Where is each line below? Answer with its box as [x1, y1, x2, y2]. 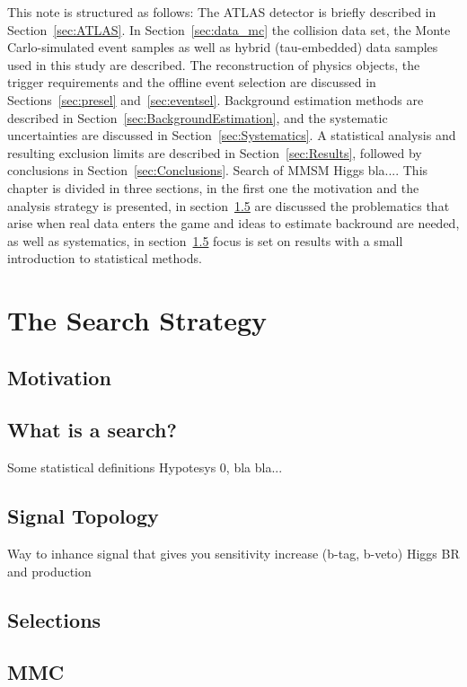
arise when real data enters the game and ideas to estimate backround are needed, [7, 214, 460, 233]
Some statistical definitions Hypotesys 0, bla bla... [7, 458, 283, 477]
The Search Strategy [7, 302, 268, 339]
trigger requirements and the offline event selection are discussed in [7, 73, 376, 92]
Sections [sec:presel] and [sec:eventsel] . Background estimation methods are [7, 90, 424, 109]
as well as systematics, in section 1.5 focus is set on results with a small [7, 231, 403, 250]
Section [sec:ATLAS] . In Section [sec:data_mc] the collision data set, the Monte [7, 20, 451, 39]
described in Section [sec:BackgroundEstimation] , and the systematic [7, 108, 388, 127]
